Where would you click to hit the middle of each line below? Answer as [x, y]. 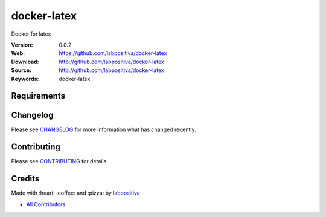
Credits [25, 179]
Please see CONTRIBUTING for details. [60, 161]
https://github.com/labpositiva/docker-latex [113, 53]
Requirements [38, 96]
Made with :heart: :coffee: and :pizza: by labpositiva [75, 193]
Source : [21, 70]
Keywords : [25, 79]
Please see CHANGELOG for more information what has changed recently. [104, 129]
